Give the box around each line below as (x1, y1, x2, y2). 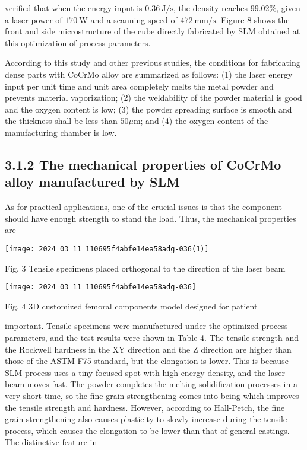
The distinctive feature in (5, 436, 97, 448)
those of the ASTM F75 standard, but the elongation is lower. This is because (5, 355, 289, 367)
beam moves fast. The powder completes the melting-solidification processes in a (5, 378, 297, 390)
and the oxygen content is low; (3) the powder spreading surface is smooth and (5, 103, 292, 115)
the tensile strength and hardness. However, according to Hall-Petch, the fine (5, 401, 285, 413)
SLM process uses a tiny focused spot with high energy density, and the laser (5, 366, 285, 378)
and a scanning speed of (90, 13, 178, 25)
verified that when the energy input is (5, 2, 143, 14)
